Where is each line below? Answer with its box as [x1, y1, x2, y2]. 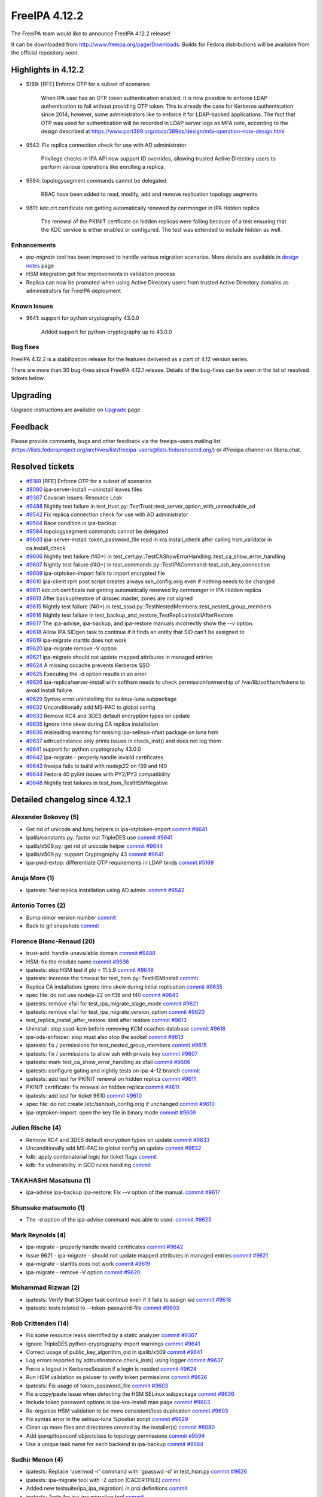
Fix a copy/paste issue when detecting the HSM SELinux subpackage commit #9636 [26, 1390, 234, 1398]
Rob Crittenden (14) [11, 1319, 69, 1328]
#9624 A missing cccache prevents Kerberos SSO [26, 662, 150, 669]
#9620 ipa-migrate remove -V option [26, 645, 117, 652]
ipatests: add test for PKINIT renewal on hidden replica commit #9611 [26, 1075, 196, 1083]
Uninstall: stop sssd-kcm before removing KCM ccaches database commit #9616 [26, 1025, 226, 1032]
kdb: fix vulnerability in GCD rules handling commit [26, 1161, 151, 1168]
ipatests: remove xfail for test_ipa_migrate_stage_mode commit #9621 [26, 1000, 199, 1007]
